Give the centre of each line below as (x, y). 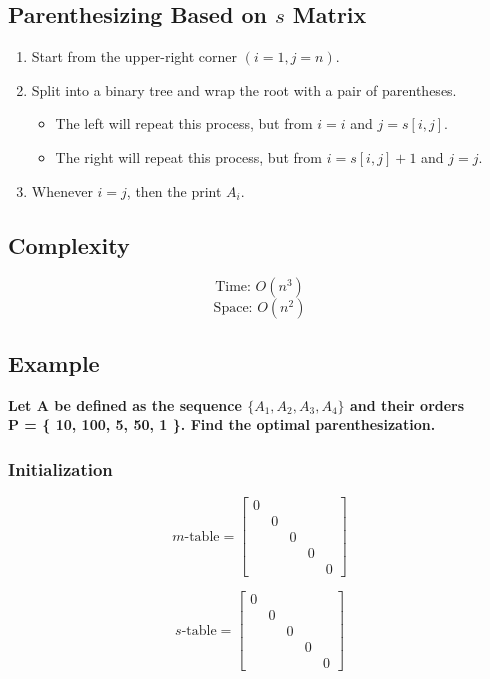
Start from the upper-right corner (134, 56)
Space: (233, 308)
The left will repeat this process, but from (184, 123)
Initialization (60, 468)
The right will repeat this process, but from (188, 156)
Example (54, 362)
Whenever (62, 190)
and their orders (407, 404)
